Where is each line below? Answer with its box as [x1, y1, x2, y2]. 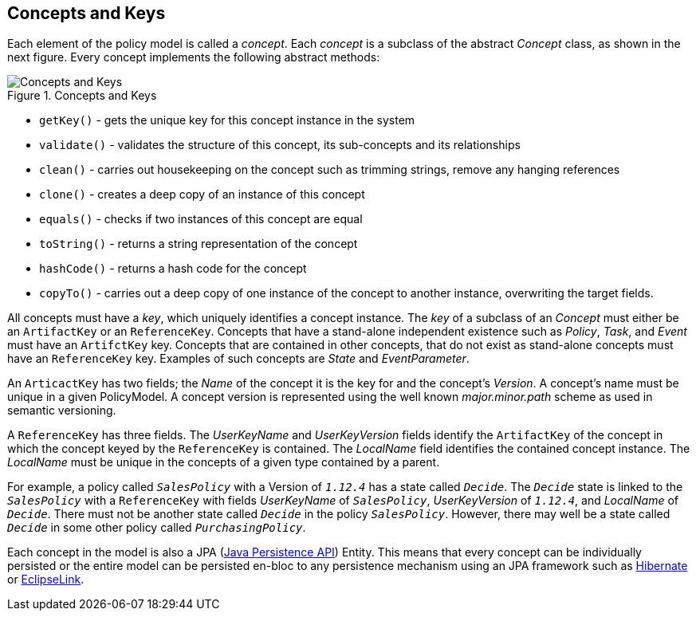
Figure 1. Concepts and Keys [7, 88, 157, 103]
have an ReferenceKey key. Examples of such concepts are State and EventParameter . [7, 352, 470, 366]
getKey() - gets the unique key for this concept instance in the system [39, 113, 415, 128]
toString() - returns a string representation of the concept [39, 237, 358, 251]
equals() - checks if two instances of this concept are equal [39, 212, 363, 226]
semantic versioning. [7, 403, 116, 418]
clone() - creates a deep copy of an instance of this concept [39, 187, 365, 202]
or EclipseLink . [7, 572, 85, 587]
